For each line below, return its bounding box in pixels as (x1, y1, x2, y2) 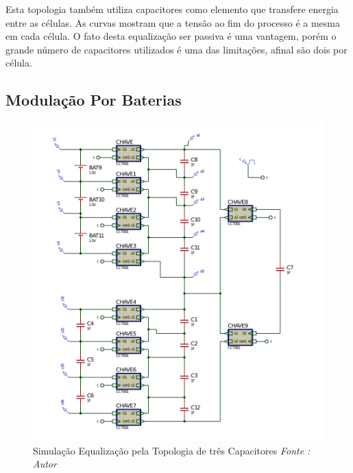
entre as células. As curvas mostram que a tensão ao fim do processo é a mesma (5, 15, 340, 29)
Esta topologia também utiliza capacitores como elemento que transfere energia (5, 2, 339, 16)
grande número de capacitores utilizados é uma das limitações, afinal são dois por (5, 42, 348, 56)
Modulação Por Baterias (5, 89, 182, 110)
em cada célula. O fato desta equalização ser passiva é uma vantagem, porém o (5, 29, 337, 43)
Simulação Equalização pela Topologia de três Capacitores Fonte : (33, 443, 311, 457)
